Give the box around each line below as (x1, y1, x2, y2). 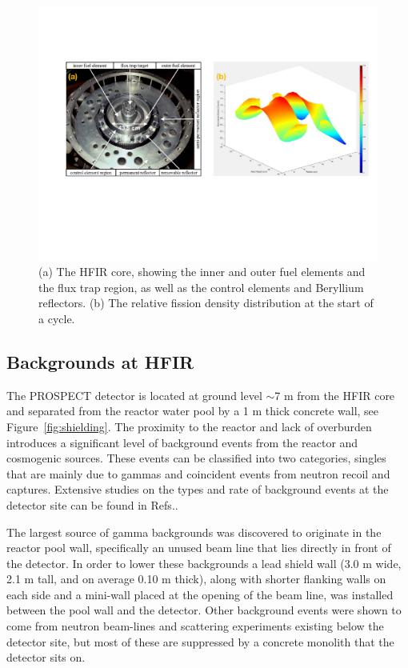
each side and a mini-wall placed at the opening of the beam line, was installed (6, 586, 394, 602)
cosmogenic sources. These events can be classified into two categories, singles (6, 450, 386, 466)
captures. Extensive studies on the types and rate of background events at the (6, 481, 389, 498)
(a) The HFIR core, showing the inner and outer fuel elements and (38, 263, 366, 280)
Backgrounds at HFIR (6, 349, 194, 374)
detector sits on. (6, 649, 86, 666)
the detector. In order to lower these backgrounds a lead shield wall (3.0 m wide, (6, 554, 402, 571)
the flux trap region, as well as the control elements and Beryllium (38, 278, 364, 295)
